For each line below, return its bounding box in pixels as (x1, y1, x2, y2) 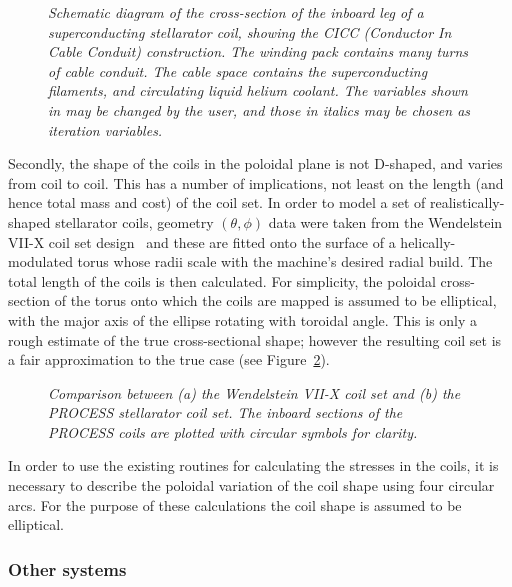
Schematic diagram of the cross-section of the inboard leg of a (48, 2, 424, 22)
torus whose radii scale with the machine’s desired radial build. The (77, 251, 493, 272)
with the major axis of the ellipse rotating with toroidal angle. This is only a (8, 309, 478, 330)
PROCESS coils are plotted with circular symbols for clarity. (48, 421, 418, 442)
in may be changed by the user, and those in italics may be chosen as (48, 99, 471, 120)
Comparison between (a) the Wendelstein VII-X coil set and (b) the (48, 382, 461, 403)
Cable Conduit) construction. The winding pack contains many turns (48, 41, 469, 62)
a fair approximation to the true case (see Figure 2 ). (8, 349, 330, 370)
